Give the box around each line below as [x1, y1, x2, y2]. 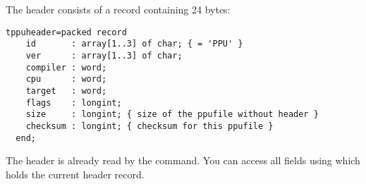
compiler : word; [25, 62, 107, 73]
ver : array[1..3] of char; [25, 50, 183, 61]
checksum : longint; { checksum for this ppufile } [25, 121, 274, 131]
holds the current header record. [6, 166, 145, 181]
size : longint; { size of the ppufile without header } [25, 109, 319, 120]
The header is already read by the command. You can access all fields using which [6, 153, 360, 168]
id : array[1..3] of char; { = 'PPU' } [25, 39, 243, 49]
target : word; [25, 85, 107, 96]
